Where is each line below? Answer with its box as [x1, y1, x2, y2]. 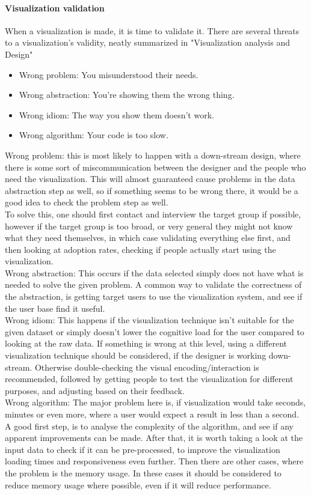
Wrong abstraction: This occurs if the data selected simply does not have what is [5, 266, 304, 279]
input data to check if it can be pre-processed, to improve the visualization [5, 443, 280, 455]
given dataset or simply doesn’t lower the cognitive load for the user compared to [5, 325, 304, 338]
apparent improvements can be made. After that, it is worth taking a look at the [5, 431, 303, 444]
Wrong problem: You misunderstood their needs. [19, 68, 199, 80]
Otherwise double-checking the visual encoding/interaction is [34, 360, 259, 373]
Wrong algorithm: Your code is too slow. [19, 129, 168, 141]
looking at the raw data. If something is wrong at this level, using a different [5, 337, 288, 350]
